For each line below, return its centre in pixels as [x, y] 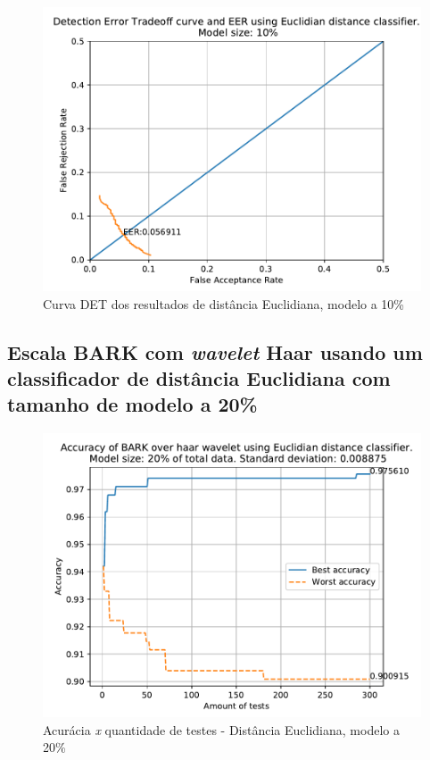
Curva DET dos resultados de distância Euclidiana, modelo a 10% [224, 303]
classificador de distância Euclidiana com [199, 377]
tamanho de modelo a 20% [132, 404]
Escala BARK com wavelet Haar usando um [215, 351]
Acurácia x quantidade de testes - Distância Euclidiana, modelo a [221, 729]
